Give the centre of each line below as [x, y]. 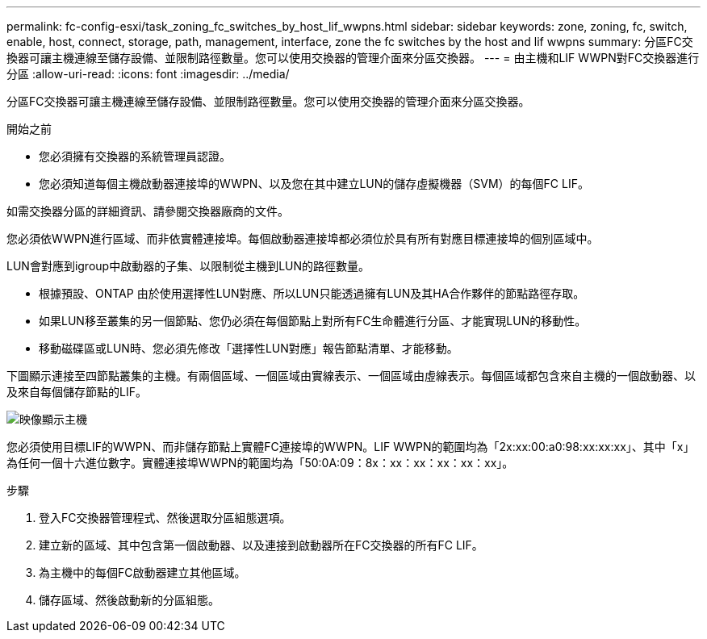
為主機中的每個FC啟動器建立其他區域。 [142, 572]
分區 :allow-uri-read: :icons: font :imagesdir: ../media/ [148, 74]
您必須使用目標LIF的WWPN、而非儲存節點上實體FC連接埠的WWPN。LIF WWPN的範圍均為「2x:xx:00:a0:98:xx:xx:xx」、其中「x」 [351, 447]
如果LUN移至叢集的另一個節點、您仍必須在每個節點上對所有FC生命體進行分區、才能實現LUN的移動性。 [313, 321]
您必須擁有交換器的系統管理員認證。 [135, 156]
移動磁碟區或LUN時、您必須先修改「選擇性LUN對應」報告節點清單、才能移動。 [249, 348]
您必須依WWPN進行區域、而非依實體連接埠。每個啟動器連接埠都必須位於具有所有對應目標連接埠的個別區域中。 [303, 238]
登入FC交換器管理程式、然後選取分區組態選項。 [165, 518]
